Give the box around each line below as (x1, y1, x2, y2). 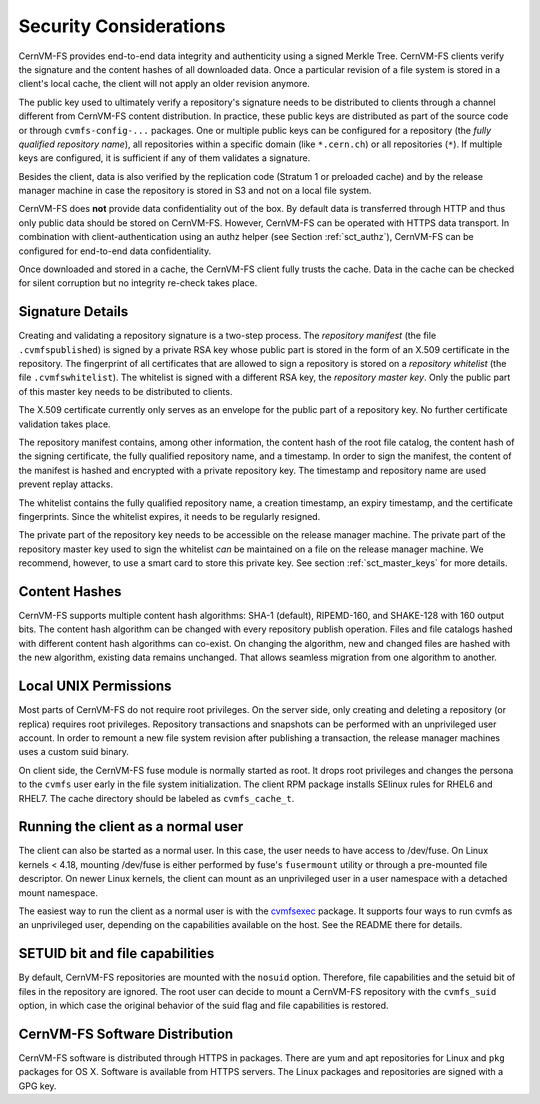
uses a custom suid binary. (18, 746, 130, 758)
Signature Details (18, 303, 129, 320)
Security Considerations (18, 15, 226, 37)
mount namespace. (18, 886, 99, 899)
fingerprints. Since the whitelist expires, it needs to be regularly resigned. (18, 511, 321, 522)
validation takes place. (18, 418, 111, 430)
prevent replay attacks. (18, 478, 114, 490)
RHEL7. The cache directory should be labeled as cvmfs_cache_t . (18, 792, 295, 804)
